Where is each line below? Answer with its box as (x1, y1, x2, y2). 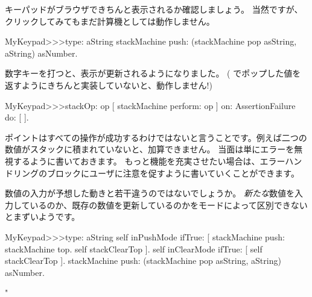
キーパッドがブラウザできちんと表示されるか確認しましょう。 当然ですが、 (5, 3, 303, 15)
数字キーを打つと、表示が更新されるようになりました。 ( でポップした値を (5, 67, 301, 80)
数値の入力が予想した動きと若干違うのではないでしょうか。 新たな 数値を (5, 187, 294, 199)
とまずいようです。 (5, 210, 80, 223)
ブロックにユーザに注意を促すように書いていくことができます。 (46, 166, 299, 179)
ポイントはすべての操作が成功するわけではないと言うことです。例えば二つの (5, 131, 307, 143)
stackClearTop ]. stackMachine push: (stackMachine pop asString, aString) (5, 254, 281, 267)
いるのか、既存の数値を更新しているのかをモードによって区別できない (30, 198, 308, 211)
